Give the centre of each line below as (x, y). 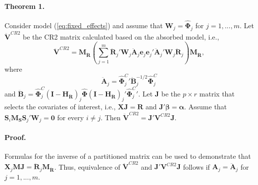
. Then (111, 117)
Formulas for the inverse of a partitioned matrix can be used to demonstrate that (128, 156)
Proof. (15, 137)
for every (71, 117)
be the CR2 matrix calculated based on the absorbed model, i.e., (121, 36)
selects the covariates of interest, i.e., (60, 107)
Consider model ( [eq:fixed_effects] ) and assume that (84, 25)
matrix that (217, 93)
